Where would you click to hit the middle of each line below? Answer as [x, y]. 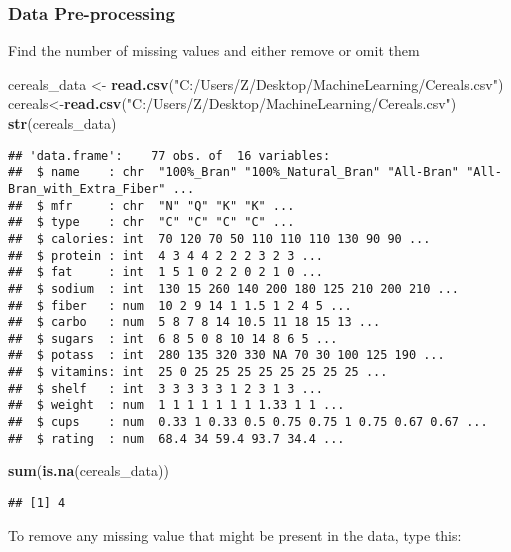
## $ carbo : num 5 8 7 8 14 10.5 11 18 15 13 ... [194, 322]
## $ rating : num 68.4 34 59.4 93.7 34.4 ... [176, 438]
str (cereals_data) [62, 123]
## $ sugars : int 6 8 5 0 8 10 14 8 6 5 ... [173, 338]
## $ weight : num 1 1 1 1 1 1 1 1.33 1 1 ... [176, 405]
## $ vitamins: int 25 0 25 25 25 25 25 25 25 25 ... [198, 372]
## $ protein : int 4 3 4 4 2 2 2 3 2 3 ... [165, 255]
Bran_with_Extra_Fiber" [87, 188]
